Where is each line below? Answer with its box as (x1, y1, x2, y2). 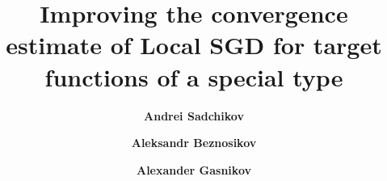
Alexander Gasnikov (136, 161, 251, 178)
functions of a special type (44, 60, 343, 93)
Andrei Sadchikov (144, 107, 244, 124)
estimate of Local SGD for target (6, 28, 382, 61)
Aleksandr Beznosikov (131, 134, 257, 151)
